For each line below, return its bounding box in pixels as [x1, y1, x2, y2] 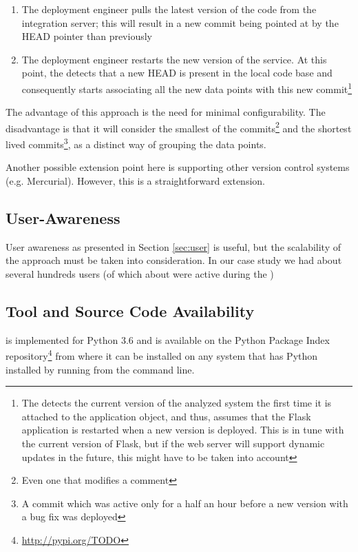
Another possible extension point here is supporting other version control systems [6, 160, 350, 174]
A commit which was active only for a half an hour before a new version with [21, 495, 348, 510]
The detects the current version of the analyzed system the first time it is [21, 396, 332, 410]
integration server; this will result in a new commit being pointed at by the [21, 15, 339, 30]
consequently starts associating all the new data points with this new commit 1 [21, 79, 352, 96]
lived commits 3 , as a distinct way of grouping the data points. [6, 135, 266, 151]
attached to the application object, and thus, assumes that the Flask [21, 409, 311, 423]
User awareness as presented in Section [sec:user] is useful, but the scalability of [6, 239, 341, 254]
